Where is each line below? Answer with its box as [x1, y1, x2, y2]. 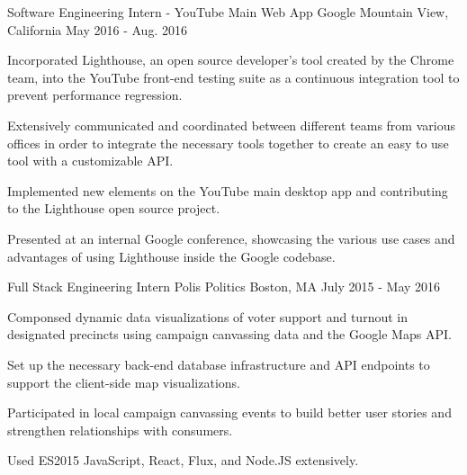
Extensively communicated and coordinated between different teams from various [7, 115, 455, 134]
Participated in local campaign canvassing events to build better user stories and [7, 403, 452, 422]
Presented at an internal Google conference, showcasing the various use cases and [7, 229, 455, 247]
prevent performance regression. [7, 85, 183, 104]
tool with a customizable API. [7, 151, 174, 170]
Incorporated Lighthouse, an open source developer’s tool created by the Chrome [7, 50, 454, 69]
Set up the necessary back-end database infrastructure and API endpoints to [7, 354, 430, 373]
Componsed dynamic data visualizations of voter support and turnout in [7, 307, 408, 326]
